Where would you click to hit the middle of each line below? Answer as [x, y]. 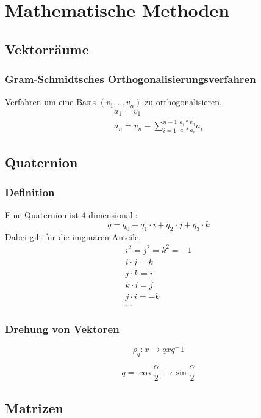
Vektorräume [47, 49]
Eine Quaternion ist [42, 215]
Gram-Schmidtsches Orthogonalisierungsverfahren [130, 79]
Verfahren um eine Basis [50, 102]
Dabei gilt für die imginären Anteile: [73, 236]
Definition [30, 192]
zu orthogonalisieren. [183, 102]
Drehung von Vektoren [62, 328]
